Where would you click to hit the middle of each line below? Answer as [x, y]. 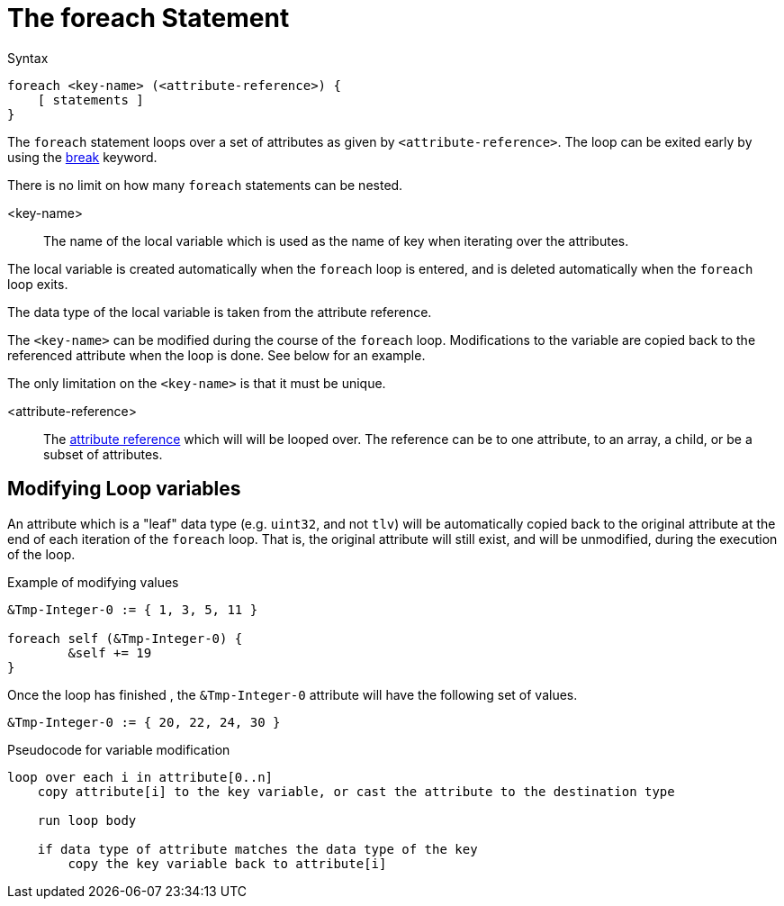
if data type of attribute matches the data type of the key [257, 849]
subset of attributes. [103, 454]
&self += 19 [110, 652]
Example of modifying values [93, 582]
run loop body [87, 820]
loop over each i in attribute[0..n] [140, 777]
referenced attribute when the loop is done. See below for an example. [216, 355]
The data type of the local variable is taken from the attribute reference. [220, 312]
